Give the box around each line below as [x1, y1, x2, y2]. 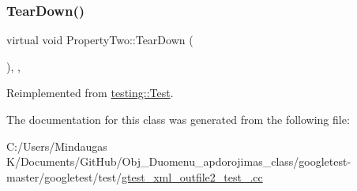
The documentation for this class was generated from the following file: [6, 111, 350, 127]
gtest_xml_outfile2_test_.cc [122, 168, 263, 185]
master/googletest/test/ [6, 168, 122, 185]
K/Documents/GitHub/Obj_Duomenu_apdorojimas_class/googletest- [6, 153, 351, 170]
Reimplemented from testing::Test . [6, 84, 174, 101]
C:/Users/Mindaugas [6, 137, 107, 154]
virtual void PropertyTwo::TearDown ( [6, 32, 194, 48]
